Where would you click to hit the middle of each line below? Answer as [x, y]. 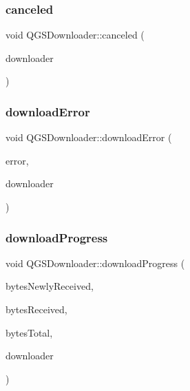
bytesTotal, [29, 332]
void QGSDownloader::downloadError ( [89, 137]
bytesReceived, [36, 309]
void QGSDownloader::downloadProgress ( [95, 263]
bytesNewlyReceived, [50, 286]
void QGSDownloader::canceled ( [75, 35]
